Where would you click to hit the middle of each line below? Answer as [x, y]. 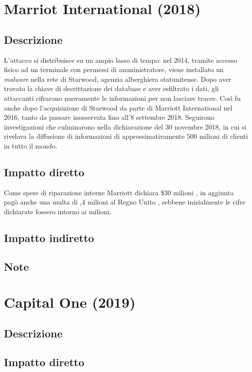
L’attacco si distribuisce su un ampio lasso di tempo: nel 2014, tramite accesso [121, 60]
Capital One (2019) [70, 302]
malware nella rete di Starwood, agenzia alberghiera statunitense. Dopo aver [118, 79]
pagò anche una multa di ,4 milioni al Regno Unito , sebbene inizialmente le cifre [125, 202]
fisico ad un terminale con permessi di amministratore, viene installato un [114, 69]
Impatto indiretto [49, 237]
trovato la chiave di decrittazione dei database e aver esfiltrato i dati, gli [111, 88]
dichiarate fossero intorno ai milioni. [58, 211]
